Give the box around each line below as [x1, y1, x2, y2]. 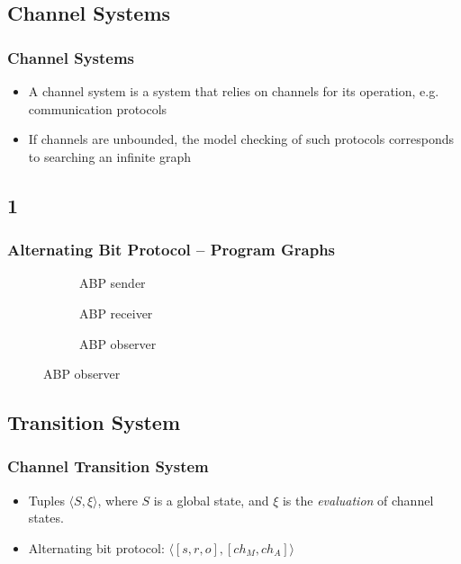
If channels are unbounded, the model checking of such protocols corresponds [28, 130, 455, 148]
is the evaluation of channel [282, 490, 434, 509]
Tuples [28, 490, 65, 509]
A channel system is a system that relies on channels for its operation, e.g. [28, 82, 439, 100]
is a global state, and [153, 490, 269, 509]
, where [97, 490, 138, 509]
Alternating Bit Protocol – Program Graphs [7, 238, 336, 261]
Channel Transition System [7, 455, 209, 478]
